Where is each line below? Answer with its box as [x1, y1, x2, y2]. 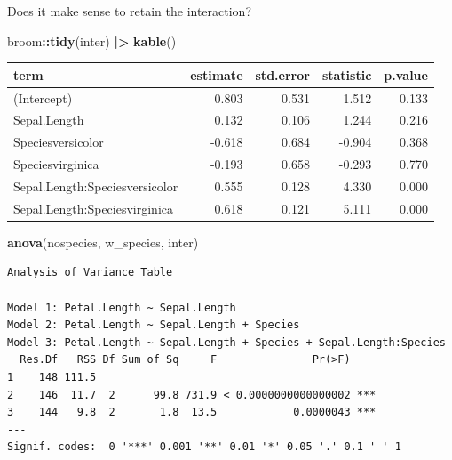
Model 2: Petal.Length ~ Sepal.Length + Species [7, 319, 300, 332]
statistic [321, 65, 372, 84]
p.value [384, 65, 428, 84]
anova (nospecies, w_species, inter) [7, 232, 199, 251]
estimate [190, 65, 243, 84]
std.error [255, 65, 310, 84]
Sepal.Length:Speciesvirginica [13, 198, 174, 217]
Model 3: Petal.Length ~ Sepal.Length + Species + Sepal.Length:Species [7, 335, 446, 349]
